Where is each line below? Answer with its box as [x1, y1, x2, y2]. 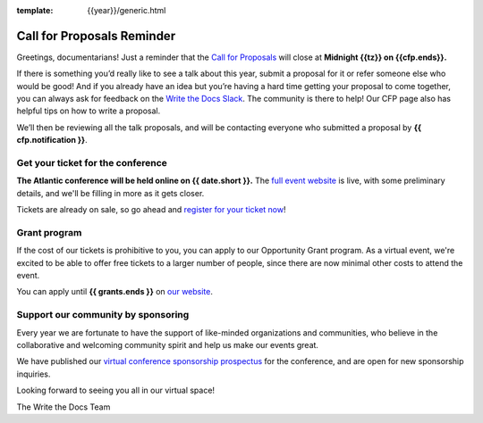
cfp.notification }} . [16, 135, 89, 145]
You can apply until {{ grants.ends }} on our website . [16, 286, 214, 297]
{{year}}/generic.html [87, 5, 166, 15]
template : [16, 5, 54, 15]
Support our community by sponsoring [16, 309, 190, 321]
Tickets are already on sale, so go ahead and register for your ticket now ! [16, 204, 286, 215]
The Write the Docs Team [16, 402, 111, 412]
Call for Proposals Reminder [16, 28, 176, 44]
